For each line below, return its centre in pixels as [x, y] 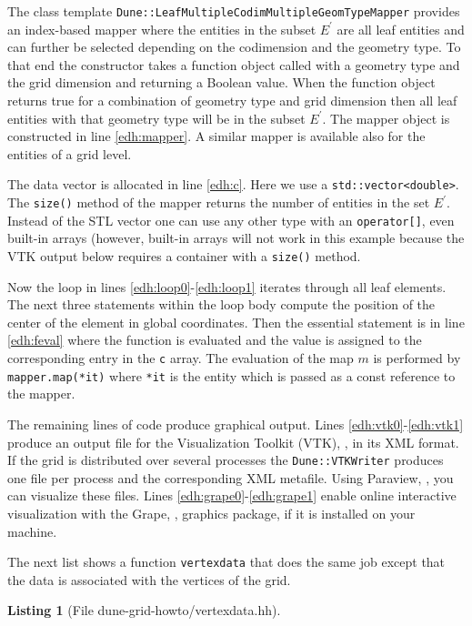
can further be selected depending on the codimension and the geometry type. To [234, 47]
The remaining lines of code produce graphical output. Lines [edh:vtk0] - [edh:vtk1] [236, 424]
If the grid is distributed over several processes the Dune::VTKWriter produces [226, 460]
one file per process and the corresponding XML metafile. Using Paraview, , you [231, 477]
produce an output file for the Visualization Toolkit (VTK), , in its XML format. [233, 442]
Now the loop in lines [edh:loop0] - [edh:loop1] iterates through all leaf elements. [227, 286]
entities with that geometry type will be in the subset [156, 118]
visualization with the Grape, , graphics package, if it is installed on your [211, 513]
